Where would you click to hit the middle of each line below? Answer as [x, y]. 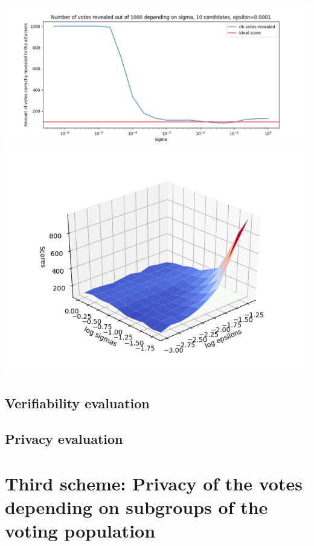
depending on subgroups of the [136, 506]
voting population [80, 531]
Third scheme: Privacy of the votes [154, 483]
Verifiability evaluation [77, 403]
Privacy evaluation [64, 439]
